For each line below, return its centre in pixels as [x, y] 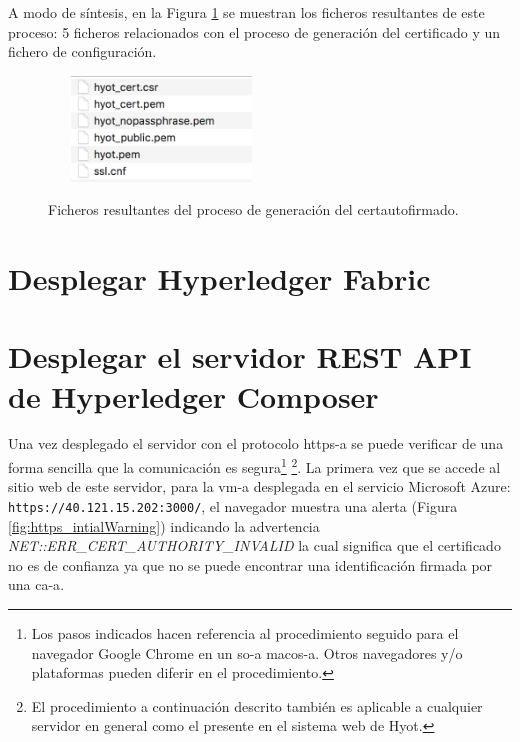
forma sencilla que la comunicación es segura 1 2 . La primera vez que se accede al [254, 465]
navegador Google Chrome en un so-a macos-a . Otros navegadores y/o [247, 652]
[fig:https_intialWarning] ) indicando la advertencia [164, 525]
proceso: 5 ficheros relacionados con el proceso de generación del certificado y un [254, 31]
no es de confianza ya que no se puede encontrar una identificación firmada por [250, 564]
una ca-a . [36, 584]
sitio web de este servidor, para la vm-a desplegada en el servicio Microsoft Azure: [259, 486]
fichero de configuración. [82, 51]
